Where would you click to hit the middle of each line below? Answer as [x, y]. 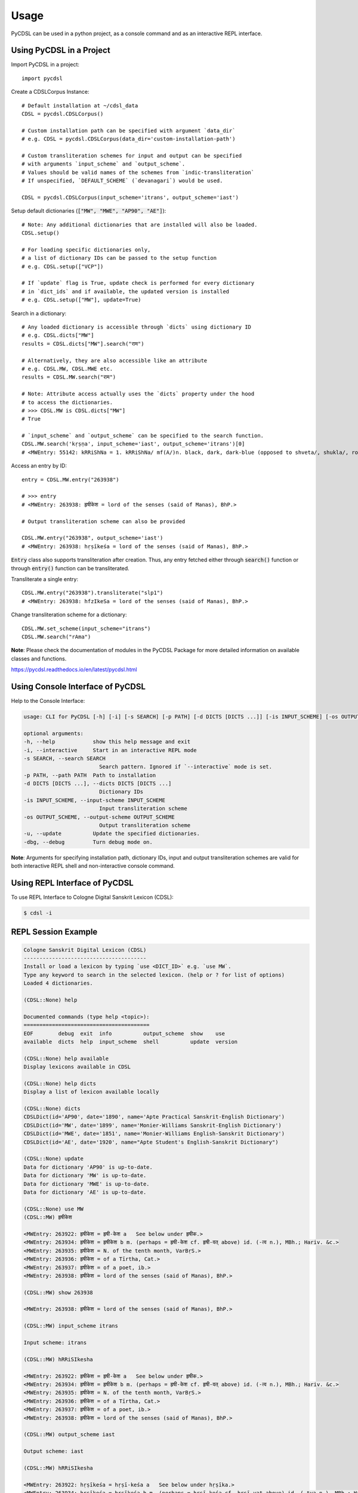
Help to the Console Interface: [48, 701]
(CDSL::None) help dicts [60, 1083]
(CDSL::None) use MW [53, 1209]
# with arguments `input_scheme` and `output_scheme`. [104, 164]
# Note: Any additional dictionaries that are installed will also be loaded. [140, 225]
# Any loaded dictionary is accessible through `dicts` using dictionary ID [137, 327]
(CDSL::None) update [53, 1159]
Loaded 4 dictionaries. [58, 983]
